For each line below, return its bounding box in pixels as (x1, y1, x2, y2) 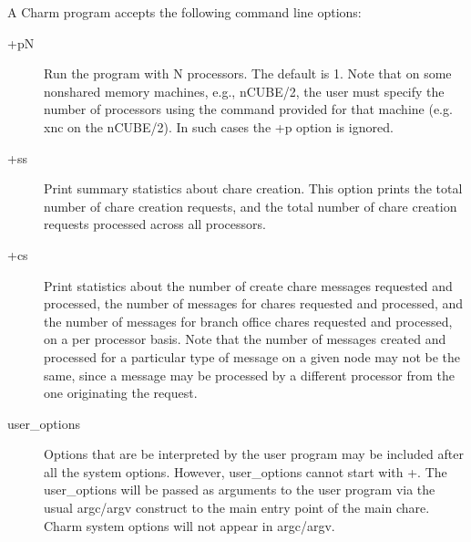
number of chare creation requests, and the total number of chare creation (44, 196, 457, 215)
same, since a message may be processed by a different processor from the (44, 365, 456, 384)
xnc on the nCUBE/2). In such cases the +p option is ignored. (44, 117, 394, 136)
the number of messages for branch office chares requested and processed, (44, 311, 453, 330)
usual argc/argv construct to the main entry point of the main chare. (44, 498, 430, 517)
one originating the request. (44, 383, 198, 402)
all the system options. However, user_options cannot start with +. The (44, 462, 447, 481)
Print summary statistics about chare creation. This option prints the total (44, 179, 463, 198)
